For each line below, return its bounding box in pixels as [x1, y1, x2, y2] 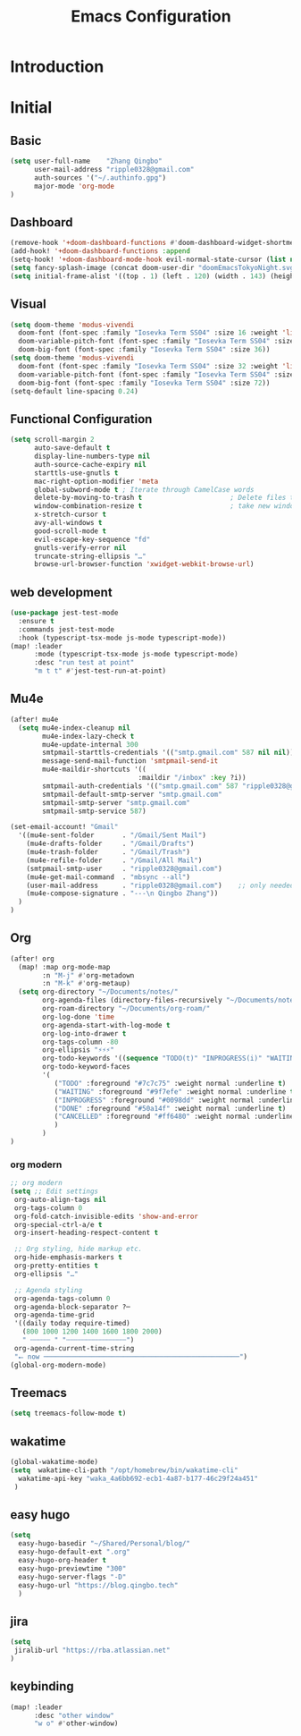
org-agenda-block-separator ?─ [13, 1302, 130, 1311]
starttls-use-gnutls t [33, 468, 119, 478]
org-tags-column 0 [13, 1203, 83, 1213]
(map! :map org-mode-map [18, 962, 111, 971]
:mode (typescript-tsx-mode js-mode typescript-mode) [33, 650, 239, 659]
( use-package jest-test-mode [10, 608, 119, 618]
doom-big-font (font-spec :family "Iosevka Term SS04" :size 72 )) [18, 378, 271, 387]
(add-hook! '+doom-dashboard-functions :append [10, 247, 191, 256]
